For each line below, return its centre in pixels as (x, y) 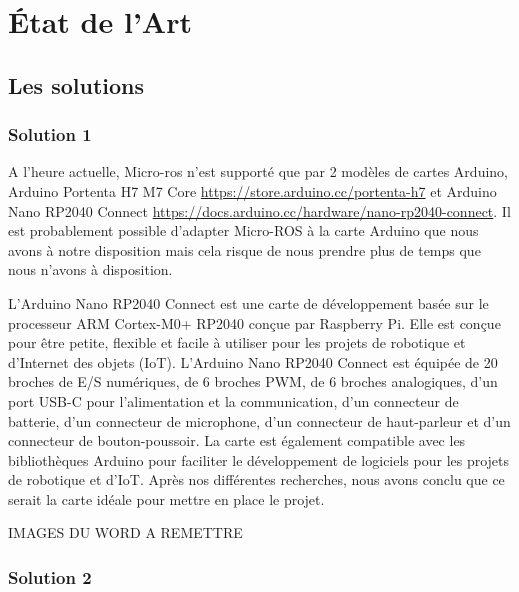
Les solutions (76, 84)
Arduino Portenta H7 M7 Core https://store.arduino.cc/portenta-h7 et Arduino (252, 190)
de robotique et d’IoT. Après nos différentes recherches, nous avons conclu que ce (256, 479)
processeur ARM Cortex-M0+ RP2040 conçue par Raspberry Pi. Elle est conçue (254, 322)
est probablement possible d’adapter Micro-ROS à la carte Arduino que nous (243, 230)
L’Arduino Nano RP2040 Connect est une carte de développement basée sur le (248, 302)
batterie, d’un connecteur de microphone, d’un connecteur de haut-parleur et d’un (259, 420)
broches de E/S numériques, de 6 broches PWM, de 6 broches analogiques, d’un (253, 381)
